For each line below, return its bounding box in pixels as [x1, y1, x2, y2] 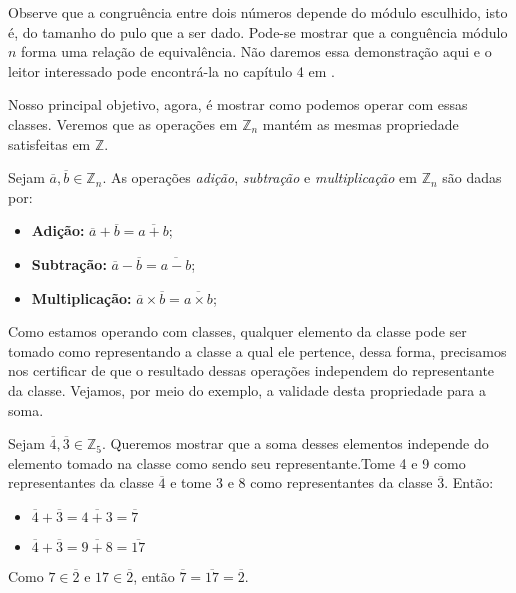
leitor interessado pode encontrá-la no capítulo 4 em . [8, 60, 335, 81]
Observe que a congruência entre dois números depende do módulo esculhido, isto [8, 2, 508, 22]
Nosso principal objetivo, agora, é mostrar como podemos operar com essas [8, 94, 468, 115]
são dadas [442, 167, 502, 188]
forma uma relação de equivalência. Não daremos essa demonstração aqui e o [21, 41, 492, 62]
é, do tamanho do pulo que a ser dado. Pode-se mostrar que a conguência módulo [8, 21, 508, 42]
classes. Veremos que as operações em [8, 113, 238, 134]
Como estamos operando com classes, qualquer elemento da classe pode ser [8, 321, 467, 342]
